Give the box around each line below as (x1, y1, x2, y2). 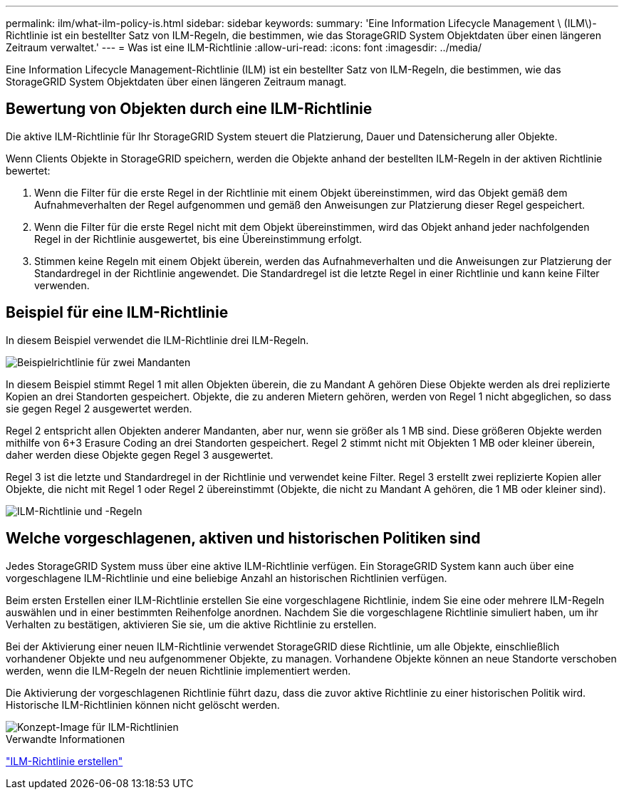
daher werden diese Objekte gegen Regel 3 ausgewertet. (6, 448, 274, 461)
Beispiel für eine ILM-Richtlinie (6, 303, 229, 322)
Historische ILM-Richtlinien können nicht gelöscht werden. (6, 698, 280, 711)
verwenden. (34, 279, 90, 291)
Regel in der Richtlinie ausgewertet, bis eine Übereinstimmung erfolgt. (34, 232, 363, 245)
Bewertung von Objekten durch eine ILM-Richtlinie (6, 100, 373, 118)
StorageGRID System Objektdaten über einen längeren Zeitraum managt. (6, 76, 347, 88)
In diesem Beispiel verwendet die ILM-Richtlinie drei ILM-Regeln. (6, 333, 309, 346)
